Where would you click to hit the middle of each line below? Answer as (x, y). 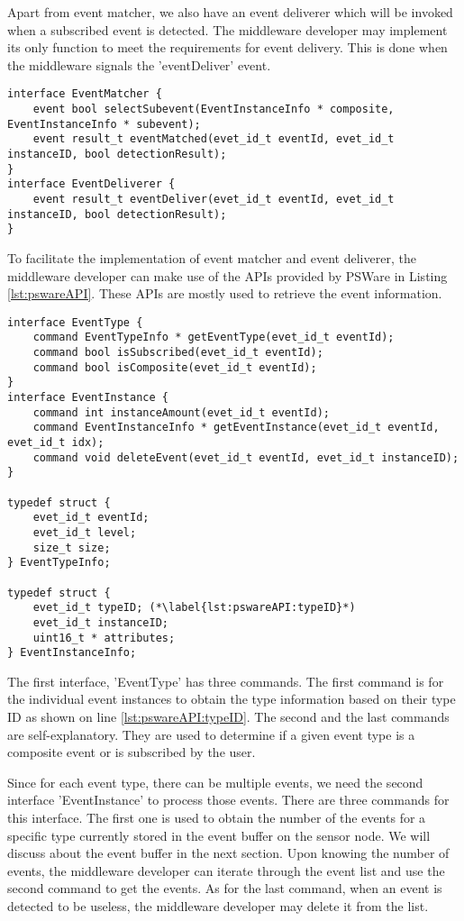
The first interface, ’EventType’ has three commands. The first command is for (226, 681)
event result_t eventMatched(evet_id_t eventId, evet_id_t (214, 139)
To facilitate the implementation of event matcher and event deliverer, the (212, 257)
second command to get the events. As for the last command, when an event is (225, 888)
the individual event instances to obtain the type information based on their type (232, 699)
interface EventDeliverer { (91, 184)
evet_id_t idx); (56, 442)
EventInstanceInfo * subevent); (104, 124)
